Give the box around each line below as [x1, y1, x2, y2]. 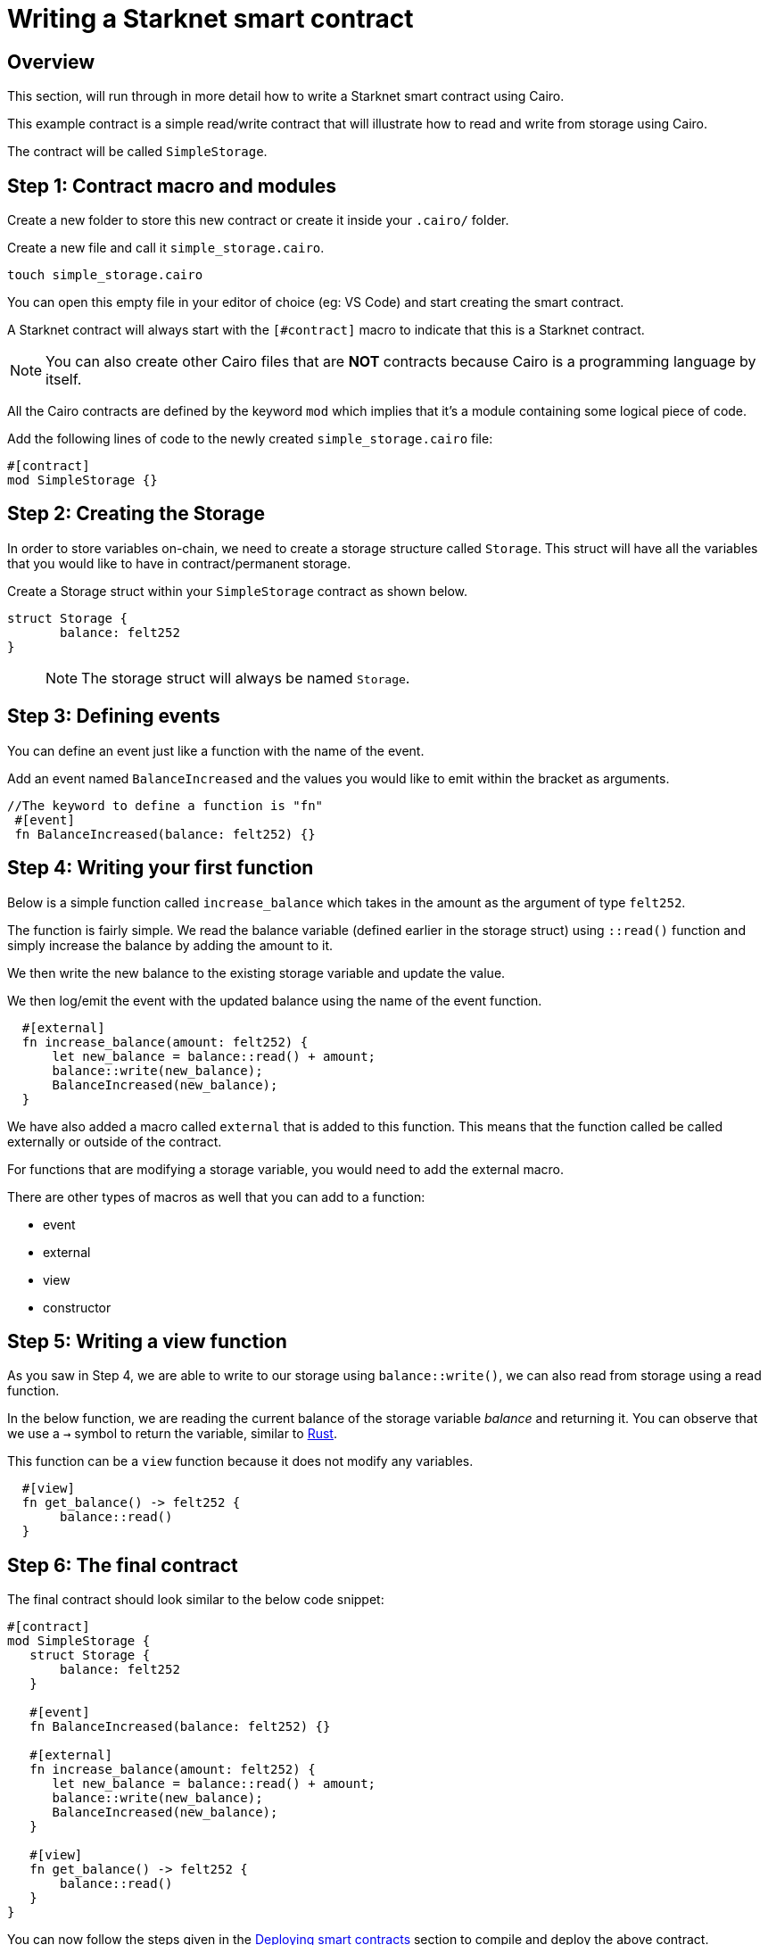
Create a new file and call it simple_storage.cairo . [7, 240, 325, 256]
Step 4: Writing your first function [7, 857, 314, 880]
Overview [7, 50, 95, 73]
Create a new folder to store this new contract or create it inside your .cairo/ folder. [7, 212, 509, 228]
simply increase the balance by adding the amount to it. [7, 937, 333, 953]
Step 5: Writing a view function [7, 1329, 287, 1353]
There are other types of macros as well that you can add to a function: [7, 1188, 425, 1204]
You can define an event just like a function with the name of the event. [7, 742, 425, 758]
